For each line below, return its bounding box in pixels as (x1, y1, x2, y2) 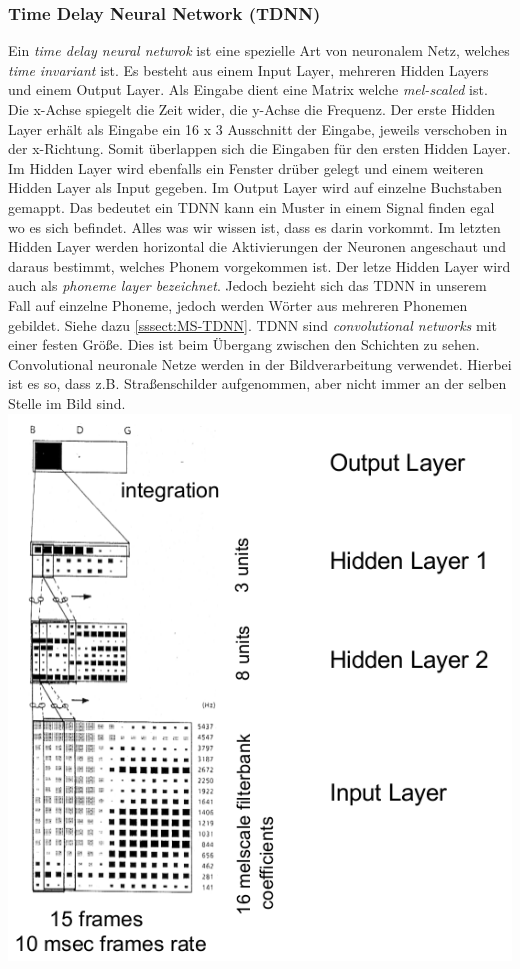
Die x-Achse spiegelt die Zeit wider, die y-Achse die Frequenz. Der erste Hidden (8, 99, 496, 119)
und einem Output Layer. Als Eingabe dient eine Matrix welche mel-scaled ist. (8, 79, 488, 100)
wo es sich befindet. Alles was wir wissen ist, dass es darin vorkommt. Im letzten (8, 216, 501, 237)
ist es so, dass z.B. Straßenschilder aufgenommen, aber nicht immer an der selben (8, 373, 507, 394)
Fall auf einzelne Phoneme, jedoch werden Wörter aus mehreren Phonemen (8, 294, 468, 315)
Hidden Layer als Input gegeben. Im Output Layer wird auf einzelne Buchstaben (8, 177, 502, 198)
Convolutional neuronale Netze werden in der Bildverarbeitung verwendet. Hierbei (8, 353, 512, 374)
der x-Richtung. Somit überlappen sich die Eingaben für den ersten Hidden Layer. (8, 138, 511, 159)
